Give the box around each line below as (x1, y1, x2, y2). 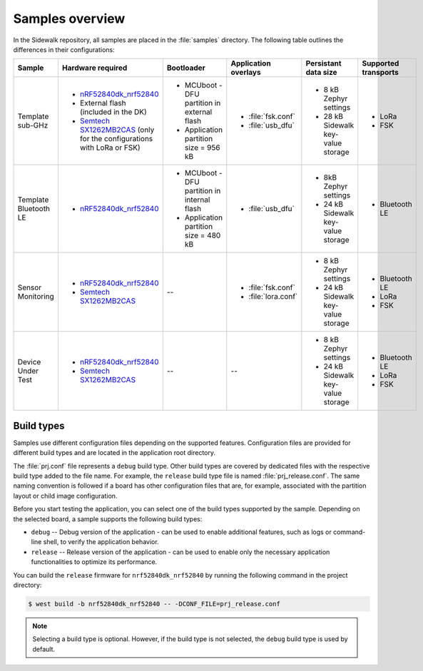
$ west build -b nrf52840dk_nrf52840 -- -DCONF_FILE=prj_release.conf (28, 600, 281, 608)
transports (362, 68, 399, 78)
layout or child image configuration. (13, 491, 118, 500)
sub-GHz (17, 121, 49, 130)
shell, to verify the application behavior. (43, 538, 160, 546)
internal (184, 195, 210, 205)
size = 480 (184, 230, 221, 240)
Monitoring (17, 292, 55, 302)
